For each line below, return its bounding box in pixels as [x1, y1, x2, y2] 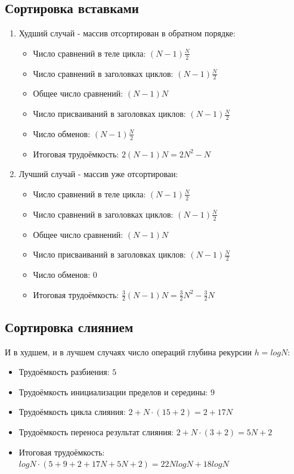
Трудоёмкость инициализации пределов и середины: [18, 385, 208, 398]
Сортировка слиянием [5, 317, 134, 336]
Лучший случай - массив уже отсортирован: [18, 168, 178, 180]
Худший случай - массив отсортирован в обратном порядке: [18, 27, 236, 39]
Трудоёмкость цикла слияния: [18, 405, 126, 418]
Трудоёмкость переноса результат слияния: [18, 425, 174, 438]
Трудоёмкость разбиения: [18, 365, 110, 378]
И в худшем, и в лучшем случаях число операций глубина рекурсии [5, 345, 252, 358]
